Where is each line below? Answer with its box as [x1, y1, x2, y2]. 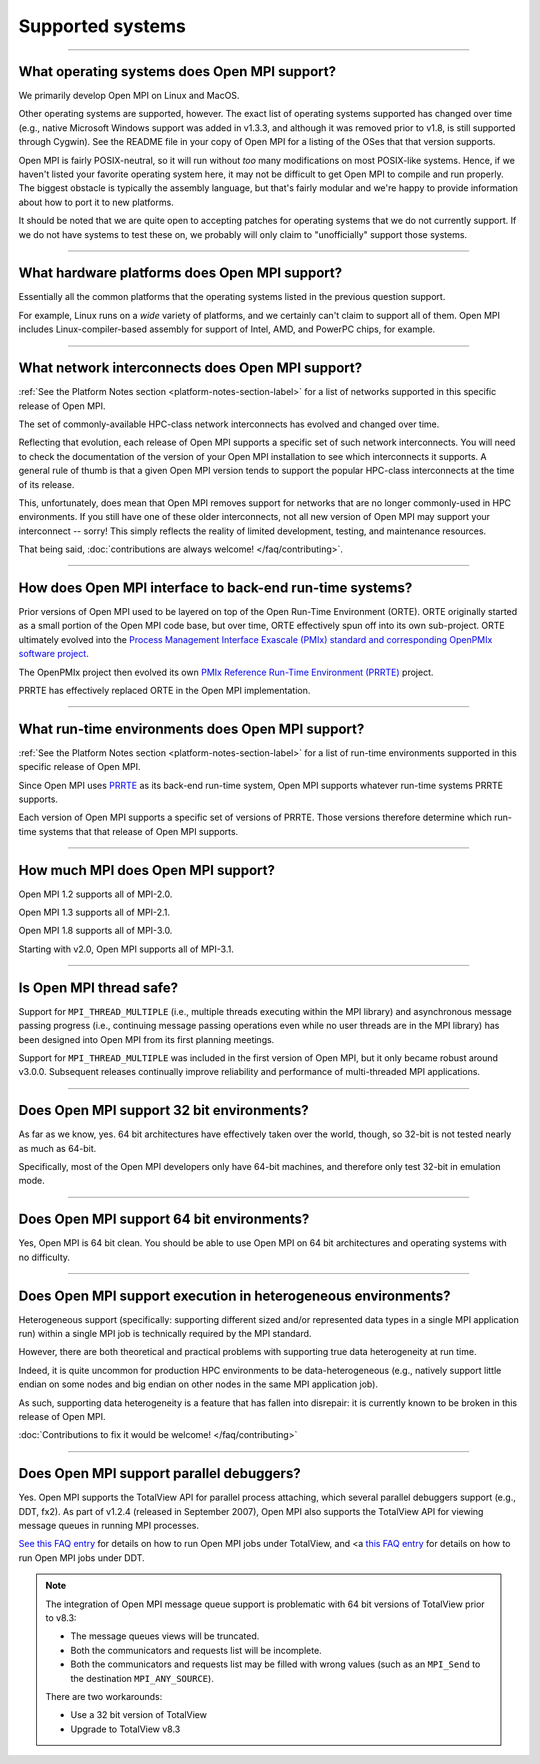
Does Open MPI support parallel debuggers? [18, 1465, 301, 1482]
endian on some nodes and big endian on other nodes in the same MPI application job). [18, 1378, 379, 1390]
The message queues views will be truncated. [70, 1630, 260, 1642]
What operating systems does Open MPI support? [18, 63, 337, 80]
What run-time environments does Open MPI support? [18, 720, 365, 737]
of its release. [18, 478, 75, 490]
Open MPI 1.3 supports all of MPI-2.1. [18, 906, 170, 919]
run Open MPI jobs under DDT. [18, 1551, 145, 1564]
